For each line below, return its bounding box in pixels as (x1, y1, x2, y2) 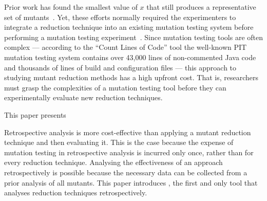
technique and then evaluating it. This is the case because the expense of (4, 137, 234, 148)
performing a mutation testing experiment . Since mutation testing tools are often (4, 31, 263, 42)
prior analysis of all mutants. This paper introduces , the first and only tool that (4, 177, 258, 188)
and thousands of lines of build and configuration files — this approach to (4, 62, 237, 72)
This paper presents (4, 109, 66, 120)
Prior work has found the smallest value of (4, 2, 138, 12)
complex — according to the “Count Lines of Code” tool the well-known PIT (4, 42, 247, 52)
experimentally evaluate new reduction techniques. (4, 92, 163, 103)
